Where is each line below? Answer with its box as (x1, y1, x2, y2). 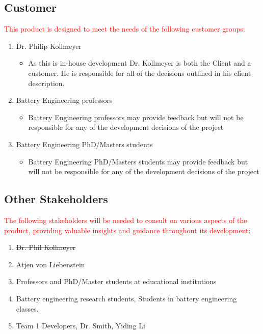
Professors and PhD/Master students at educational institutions (16, 276, 217, 287)
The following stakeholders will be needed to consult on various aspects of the (4, 214, 247, 225)
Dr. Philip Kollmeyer (16, 40, 82, 51)
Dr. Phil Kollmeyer (16, 242, 76, 253)
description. (28, 77, 65, 88)
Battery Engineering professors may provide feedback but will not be (28, 112, 244, 122)
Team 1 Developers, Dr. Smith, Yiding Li (16, 320, 145, 331)
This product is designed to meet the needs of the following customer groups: (4, 23, 245, 34)
